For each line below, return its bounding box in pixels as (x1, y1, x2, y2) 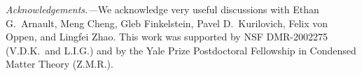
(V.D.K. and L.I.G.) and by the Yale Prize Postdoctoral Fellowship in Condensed (6, 43, 356, 57)
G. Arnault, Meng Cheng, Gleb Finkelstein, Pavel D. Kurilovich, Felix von (6, 15, 328, 30)
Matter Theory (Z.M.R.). (6, 56, 113, 71)
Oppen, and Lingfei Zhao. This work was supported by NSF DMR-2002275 (6, 29, 328, 44)
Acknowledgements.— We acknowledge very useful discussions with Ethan (6, 2, 319, 16)
